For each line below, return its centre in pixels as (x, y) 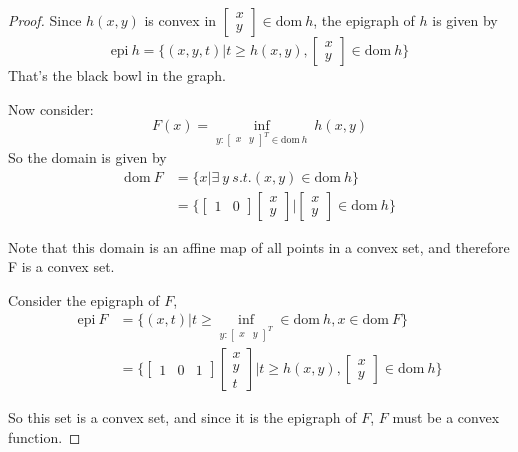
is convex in (180, 20)
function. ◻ (44, 436)
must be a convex (446, 417)
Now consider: (51, 108)
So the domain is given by (87, 156)
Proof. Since (45, 20)
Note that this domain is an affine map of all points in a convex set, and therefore (259, 246)
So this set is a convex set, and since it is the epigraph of (182, 417)
